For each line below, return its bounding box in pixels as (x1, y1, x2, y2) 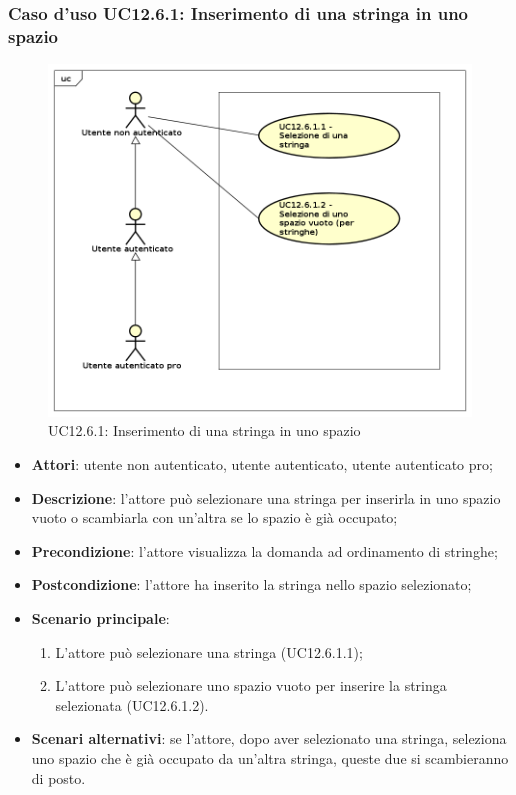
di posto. (31, 767, 86, 788)
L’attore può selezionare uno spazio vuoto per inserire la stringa (55, 675, 447, 696)
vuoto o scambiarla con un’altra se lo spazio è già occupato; (31, 507, 398, 528)
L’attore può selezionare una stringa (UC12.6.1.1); (55, 641, 363, 662)
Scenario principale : (31, 607, 170, 628)
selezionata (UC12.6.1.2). (55, 694, 209, 715)
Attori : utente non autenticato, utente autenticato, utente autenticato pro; (31, 454, 493, 475)
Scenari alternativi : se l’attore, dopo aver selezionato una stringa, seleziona (31, 728, 507, 749)
